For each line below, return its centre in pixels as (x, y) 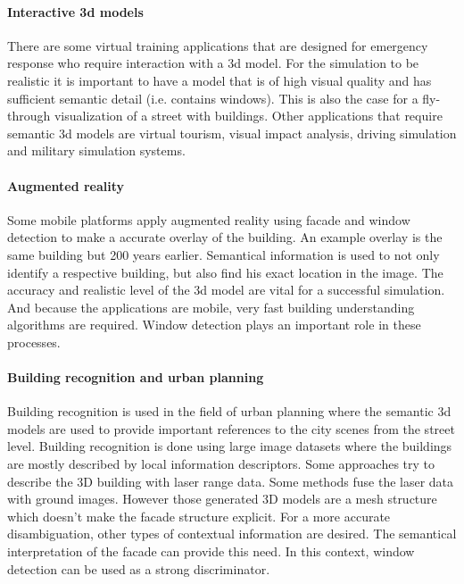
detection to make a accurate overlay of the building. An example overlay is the (225, 237)
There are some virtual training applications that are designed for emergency (218, 45)
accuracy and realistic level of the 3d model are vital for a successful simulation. (226, 290)
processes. (34, 342)
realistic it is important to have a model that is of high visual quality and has (220, 80)
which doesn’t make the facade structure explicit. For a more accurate (199, 516)
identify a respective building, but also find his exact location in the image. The (225, 272)
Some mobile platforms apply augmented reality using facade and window (209, 219)
